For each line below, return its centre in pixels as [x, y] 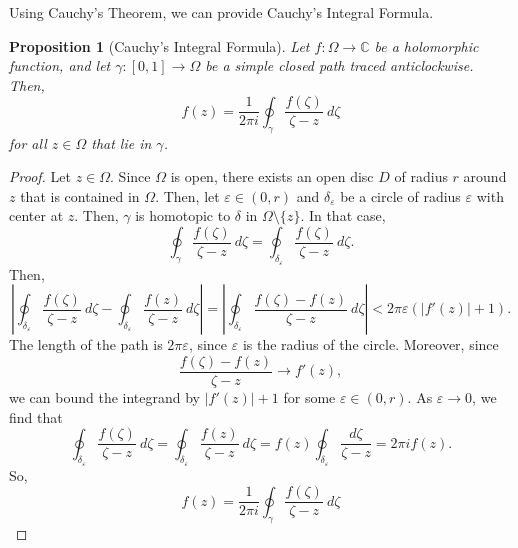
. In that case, [343, 215]
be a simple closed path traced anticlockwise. [339, 65]
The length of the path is [86, 344]
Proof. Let [40, 176]
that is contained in [80, 195]
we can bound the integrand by [105, 396]
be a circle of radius [400, 195]
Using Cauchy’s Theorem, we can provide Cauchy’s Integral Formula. [221, 12]
